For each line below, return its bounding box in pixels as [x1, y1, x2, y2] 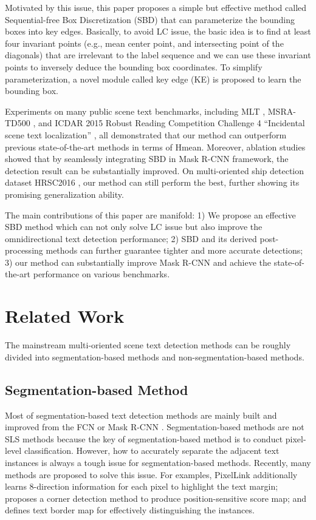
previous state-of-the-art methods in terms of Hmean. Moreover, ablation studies [5, 140, 306, 153]
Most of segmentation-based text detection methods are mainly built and [5, 408, 277, 421]
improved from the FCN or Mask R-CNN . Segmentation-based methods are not [5, 420, 304, 433]
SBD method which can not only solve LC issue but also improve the [5, 220, 263, 233]
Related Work [5, 303, 125, 328]
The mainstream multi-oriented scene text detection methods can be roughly [5, 339, 291, 351]
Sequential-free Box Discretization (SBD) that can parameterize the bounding [5, 13, 295, 25]
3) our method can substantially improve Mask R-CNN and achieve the [5, 255, 271, 268]
